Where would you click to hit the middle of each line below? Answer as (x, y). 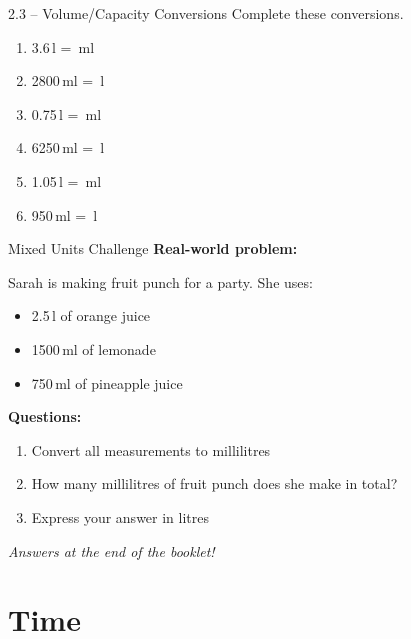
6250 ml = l (68, 147)
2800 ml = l (68, 80)
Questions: (45, 416)
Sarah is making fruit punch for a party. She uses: (160, 281)
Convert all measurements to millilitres (151, 449)
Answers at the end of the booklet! (111, 550)
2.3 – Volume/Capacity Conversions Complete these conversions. (206, 13)
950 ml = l (64, 214)
